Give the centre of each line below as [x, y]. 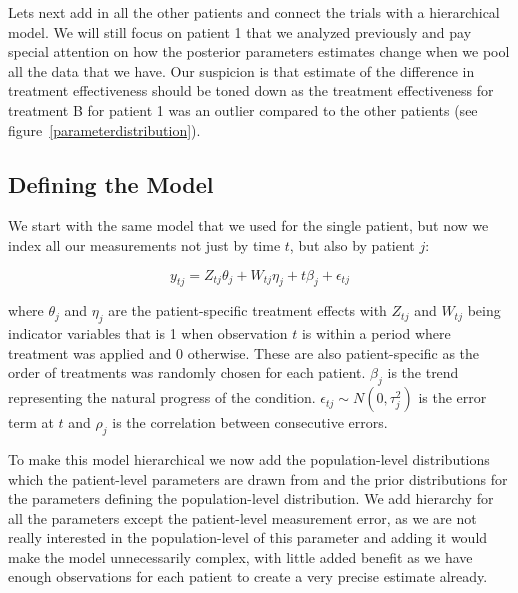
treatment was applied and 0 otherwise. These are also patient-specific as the [244, 352]
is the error [452, 397]
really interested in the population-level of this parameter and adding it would [248, 537]
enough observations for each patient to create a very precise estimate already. [248, 576]
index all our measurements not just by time [144, 244]
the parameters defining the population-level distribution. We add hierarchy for [251, 498]
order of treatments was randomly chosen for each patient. [187, 372]
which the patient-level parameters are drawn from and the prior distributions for [258, 478]
